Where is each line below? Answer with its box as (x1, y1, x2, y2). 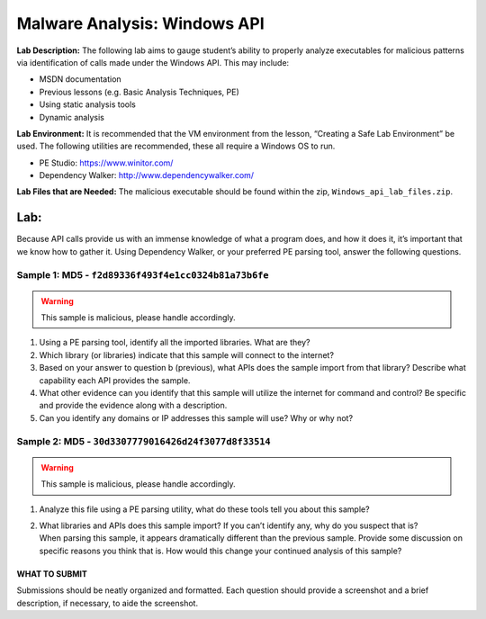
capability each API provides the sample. (39, 374, 191, 386)
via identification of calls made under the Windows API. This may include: (16, 57, 290, 67)
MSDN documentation (39, 74, 121, 85)
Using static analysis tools (39, 99, 137, 110)
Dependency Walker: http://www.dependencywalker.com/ (39, 170, 255, 181)
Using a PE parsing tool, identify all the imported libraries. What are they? (39, 337, 310, 348)
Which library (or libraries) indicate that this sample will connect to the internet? (39, 349, 335, 360)
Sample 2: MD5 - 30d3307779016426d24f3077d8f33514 (16, 435, 271, 447)
